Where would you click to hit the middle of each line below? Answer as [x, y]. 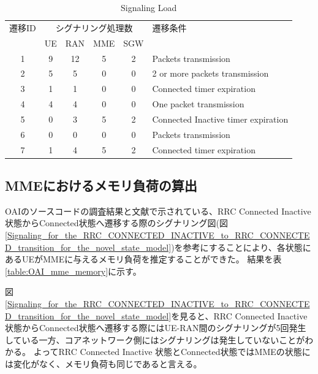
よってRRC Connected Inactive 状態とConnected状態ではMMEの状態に [172, 352]
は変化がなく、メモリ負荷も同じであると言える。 [104, 364]
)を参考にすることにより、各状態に [241, 247]
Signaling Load [149, 7]
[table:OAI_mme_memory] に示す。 [73, 271]
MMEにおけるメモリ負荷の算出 [101, 185]
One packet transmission [198, 104]
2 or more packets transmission [210, 73]
